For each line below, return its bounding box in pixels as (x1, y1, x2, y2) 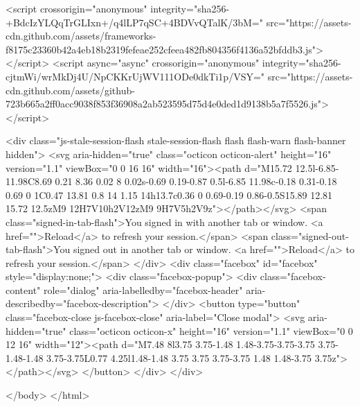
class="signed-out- (271, 228, 349, 243)
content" (6, 282, 41, 297)
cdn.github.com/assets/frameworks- (6, 28, 156, 43)
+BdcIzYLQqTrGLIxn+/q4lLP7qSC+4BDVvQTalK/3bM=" (6, 15, 263, 29)
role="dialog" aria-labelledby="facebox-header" (44, 282, 243, 297)
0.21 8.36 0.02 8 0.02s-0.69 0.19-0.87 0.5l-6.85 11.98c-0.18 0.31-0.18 (55, 174, 337, 189)
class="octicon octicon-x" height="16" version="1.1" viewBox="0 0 (69, 323, 353, 338)
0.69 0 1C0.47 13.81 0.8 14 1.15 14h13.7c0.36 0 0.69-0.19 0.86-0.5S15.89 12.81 (6, 187, 333, 202)
